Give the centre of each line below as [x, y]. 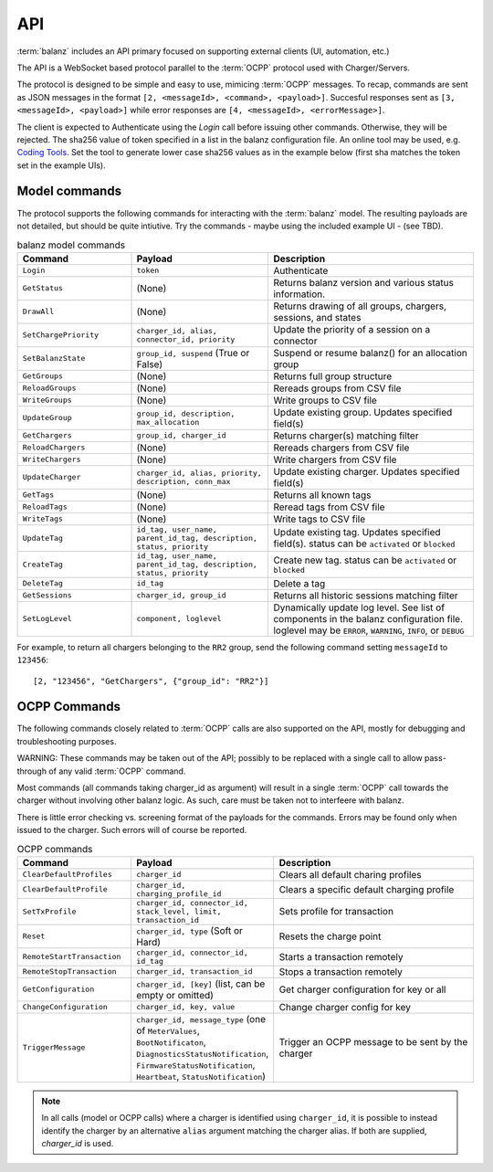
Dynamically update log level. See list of [359, 607]
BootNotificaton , [172, 1041]
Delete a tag [299, 583]
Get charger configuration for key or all [362, 989]
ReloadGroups [49, 388]
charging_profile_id [179, 894]
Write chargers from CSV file [335, 459]
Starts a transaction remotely [341, 956]
